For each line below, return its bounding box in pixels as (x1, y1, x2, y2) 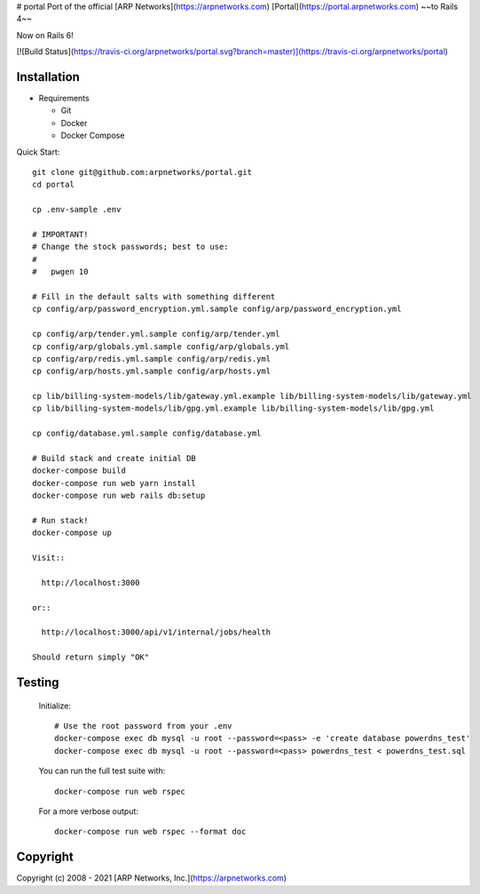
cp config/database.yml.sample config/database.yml (32, 428, 262, 439)
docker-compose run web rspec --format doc (54, 826, 247, 837)
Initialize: (38, 700, 71, 711)
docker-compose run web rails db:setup (32, 491, 206, 501)
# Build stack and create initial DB (32, 453, 197, 464)
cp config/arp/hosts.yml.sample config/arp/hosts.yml (32, 366, 271, 377)
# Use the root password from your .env (54, 721, 232, 731)
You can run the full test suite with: (38, 765, 166, 777)
